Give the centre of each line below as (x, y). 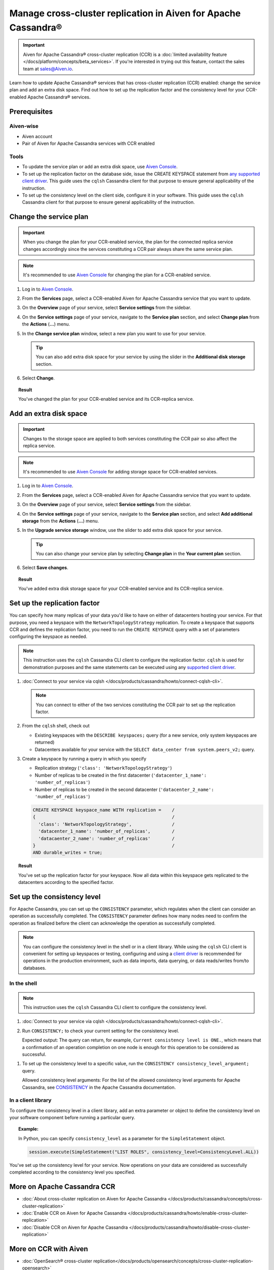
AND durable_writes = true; (67, 853)
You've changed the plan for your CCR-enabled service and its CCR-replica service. (106, 399)
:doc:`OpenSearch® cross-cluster (57, 1261)
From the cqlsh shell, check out (56, 726)
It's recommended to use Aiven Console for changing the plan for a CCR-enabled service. (117, 275)
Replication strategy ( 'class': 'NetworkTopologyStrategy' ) (103, 768)
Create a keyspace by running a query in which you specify (84, 759)
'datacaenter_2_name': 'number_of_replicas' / (107, 838)
